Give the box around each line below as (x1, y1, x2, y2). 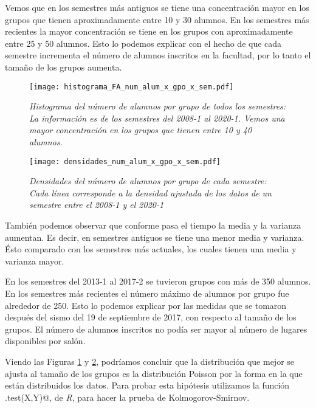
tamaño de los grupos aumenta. (5, 60, 122, 73)
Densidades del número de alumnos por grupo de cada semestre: (29, 175, 267, 187)
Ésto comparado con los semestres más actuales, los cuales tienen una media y (5, 243, 297, 255)
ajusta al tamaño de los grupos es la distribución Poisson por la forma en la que (5, 367, 303, 379)
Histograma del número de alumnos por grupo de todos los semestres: (29, 100, 286, 112)
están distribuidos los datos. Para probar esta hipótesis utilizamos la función (5, 379, 290, 392)
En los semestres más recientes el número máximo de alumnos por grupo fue (5, 287, 289, 299)
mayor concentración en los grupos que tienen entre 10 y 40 (29, 123, 252, 136)
